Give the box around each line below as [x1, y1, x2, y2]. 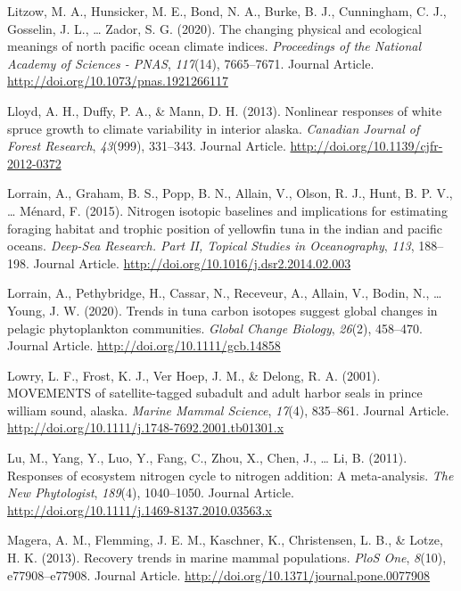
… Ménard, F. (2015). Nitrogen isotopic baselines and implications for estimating [7, 201, 448, 219]
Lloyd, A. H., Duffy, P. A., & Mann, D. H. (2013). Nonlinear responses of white [7, 101, 442, 119]
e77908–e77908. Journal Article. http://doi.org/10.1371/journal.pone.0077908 [7, 565, 431, 584]
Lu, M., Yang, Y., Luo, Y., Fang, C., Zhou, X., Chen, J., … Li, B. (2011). [7, 448, 407, 467]
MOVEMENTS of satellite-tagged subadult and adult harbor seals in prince [7, 383, 423, 402]
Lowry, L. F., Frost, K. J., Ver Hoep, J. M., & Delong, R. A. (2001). [7, 365, 381, 384]
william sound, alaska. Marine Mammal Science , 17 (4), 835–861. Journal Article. [7, 400, 449, 419]
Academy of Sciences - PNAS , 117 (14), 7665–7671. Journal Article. [7, 53, 375, 72]
